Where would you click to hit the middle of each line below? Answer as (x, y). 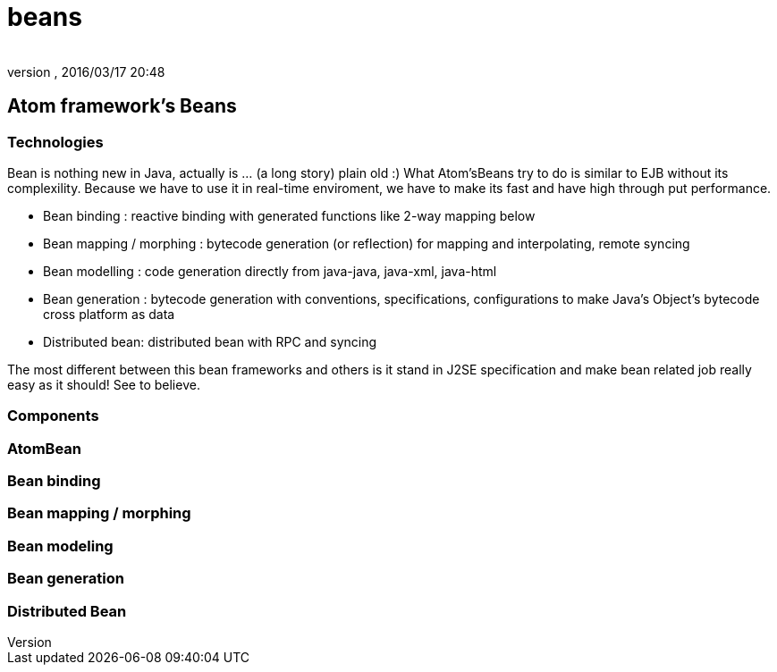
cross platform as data (109, 314)
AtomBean (44, 448)
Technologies (55, 142)
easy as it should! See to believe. (104, 384)
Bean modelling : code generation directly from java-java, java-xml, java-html (270, 271)
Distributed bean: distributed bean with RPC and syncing (210, 341)
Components (53, 416)
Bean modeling (60, 546)
